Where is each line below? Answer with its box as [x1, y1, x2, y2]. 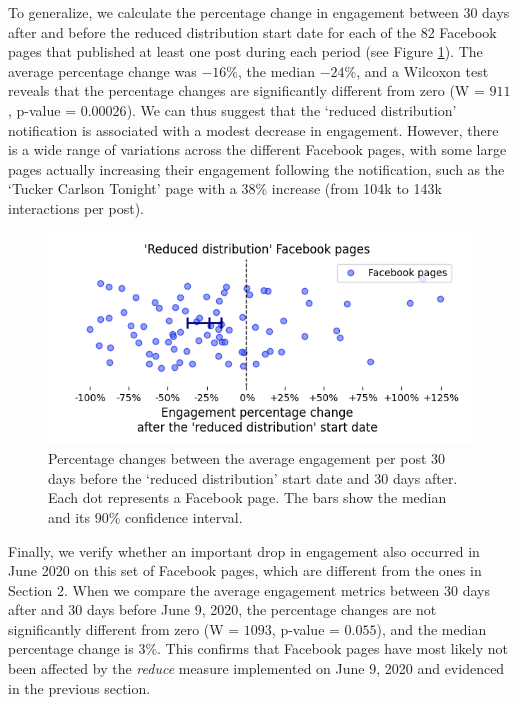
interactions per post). [8, 197, 144, 218]
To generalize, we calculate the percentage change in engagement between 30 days [8, 2, 510, 22]
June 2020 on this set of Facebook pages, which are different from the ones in [8, 560, 482, 581]
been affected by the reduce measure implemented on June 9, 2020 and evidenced [8, 658, 505, 679]
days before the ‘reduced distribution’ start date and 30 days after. [48, 467, 458, 488]
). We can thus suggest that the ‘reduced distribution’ [126, 99, 457, 120]
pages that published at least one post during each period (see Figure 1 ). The [8, 41, 483, 62]
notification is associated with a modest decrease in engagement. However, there [8, 119, 499, 140]
